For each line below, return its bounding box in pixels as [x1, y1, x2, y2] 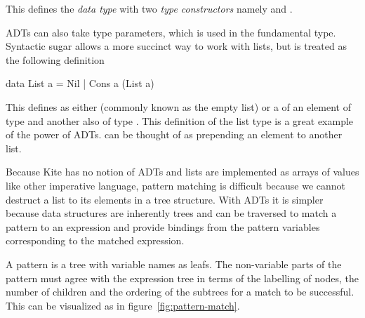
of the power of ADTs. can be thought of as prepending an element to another [6, 127, 343, 142]
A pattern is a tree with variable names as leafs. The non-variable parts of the [6, 256, 342, 271]
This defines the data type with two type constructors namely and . [6, 1, 293, 15]
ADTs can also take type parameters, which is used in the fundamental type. [6, 25, 336, 39]
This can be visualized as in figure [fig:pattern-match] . [6, 298, 240, 312]
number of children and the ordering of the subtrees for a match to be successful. [6, 284, 354, 299]
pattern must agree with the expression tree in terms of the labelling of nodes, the [6, 270, 359, 285]
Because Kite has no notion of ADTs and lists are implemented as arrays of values [6, 164, 359, 179]
